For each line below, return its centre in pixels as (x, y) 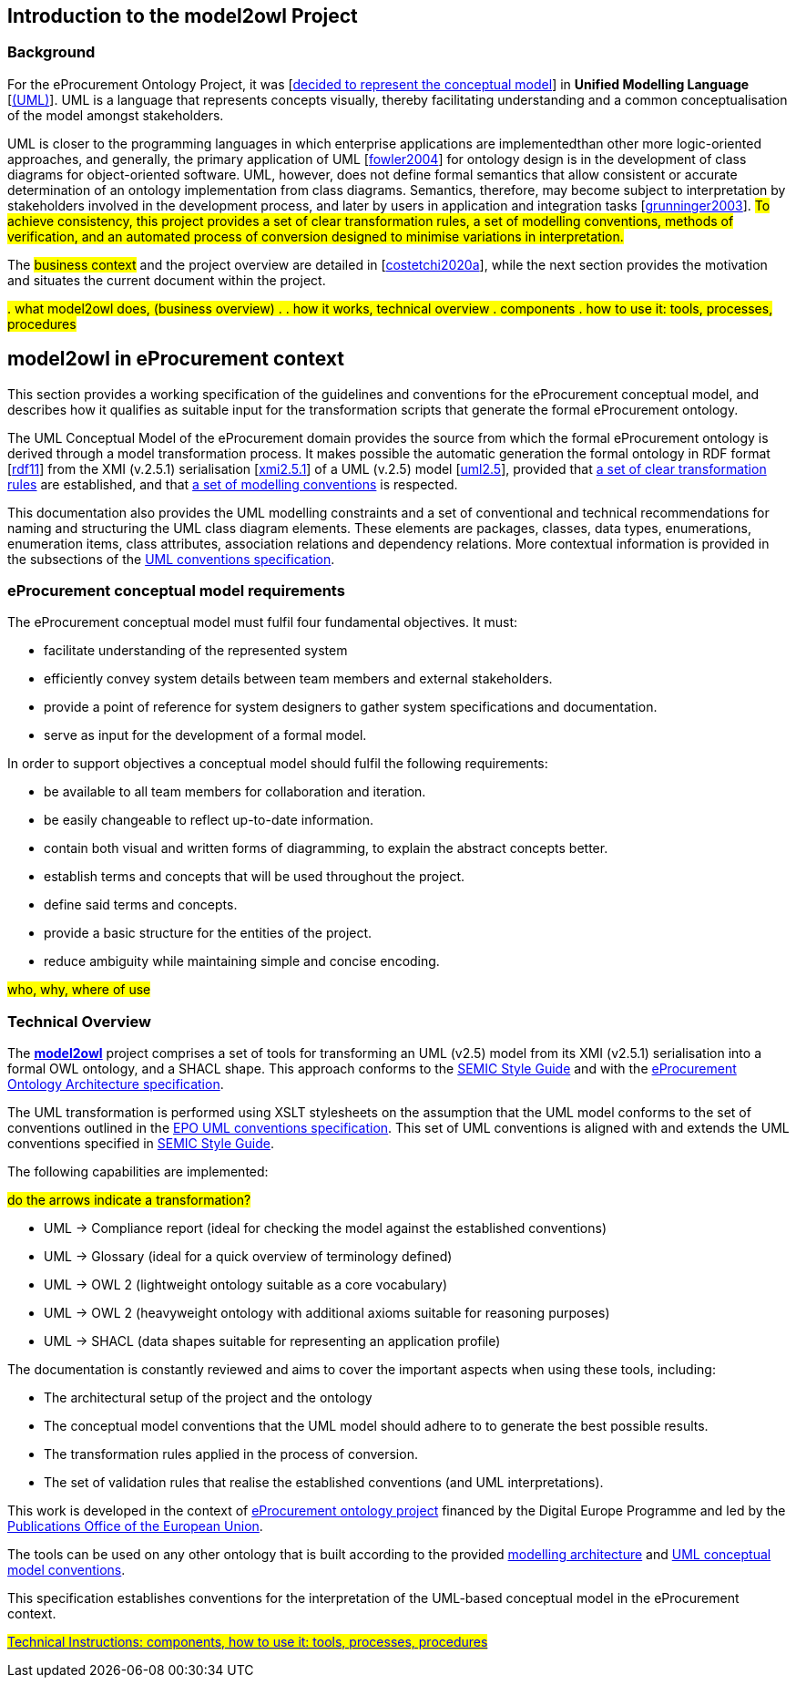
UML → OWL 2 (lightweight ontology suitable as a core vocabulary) (246, 1285)
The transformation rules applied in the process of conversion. (231, 1454)
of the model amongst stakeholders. (116, 115)
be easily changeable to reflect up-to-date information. (209, 820)
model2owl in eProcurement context (176, 359)
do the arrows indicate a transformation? (129, 1200)
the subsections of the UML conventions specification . (171, 559)
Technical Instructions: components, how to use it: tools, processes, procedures (248, 1642)
